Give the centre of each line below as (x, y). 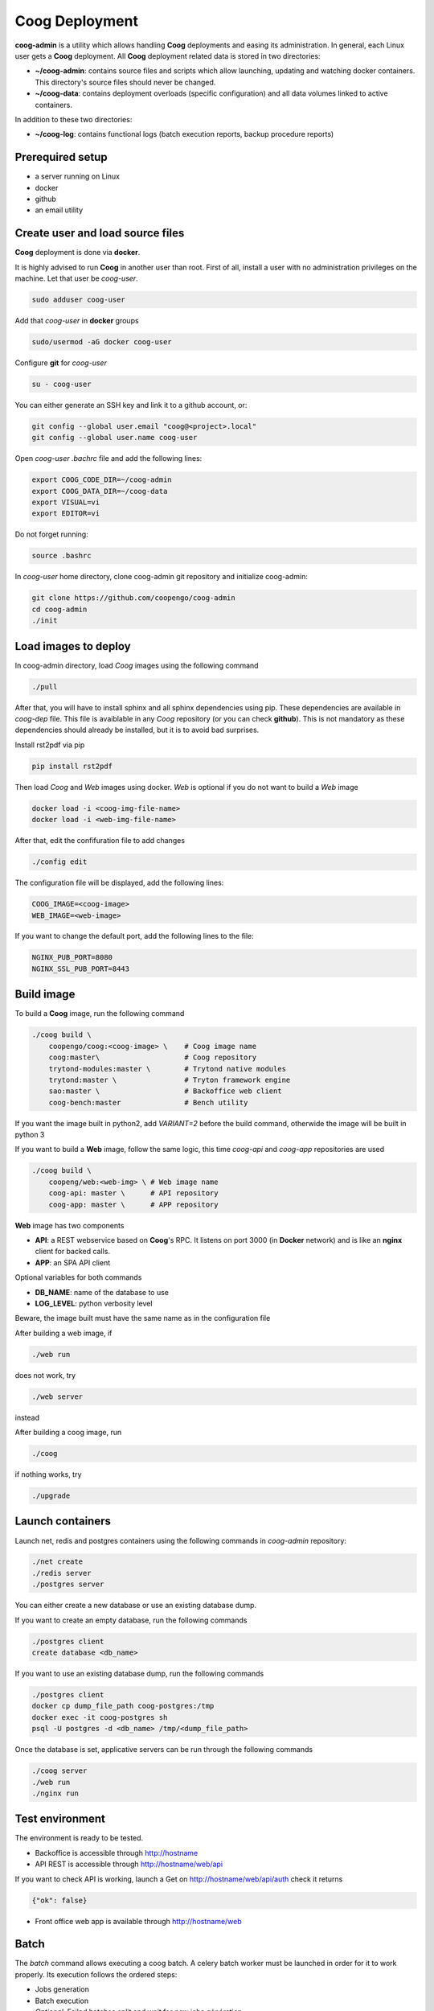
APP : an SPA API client (73, 1262)
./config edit (59, 862)
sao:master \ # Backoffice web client (165, 1091)
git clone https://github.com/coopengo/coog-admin (134, 598)
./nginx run (55, 1793)
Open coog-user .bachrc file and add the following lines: (108, 459)
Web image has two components (70, 1225)
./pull (45, 687)
